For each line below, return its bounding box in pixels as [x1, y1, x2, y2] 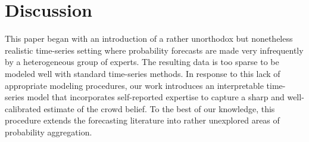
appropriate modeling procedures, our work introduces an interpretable [5, 79, 264, 91]
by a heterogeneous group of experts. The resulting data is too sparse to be [5, 55, 279, 68]
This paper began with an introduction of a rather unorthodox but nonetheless [5, 32, 293, 45]
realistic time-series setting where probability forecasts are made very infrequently [5, 44, 304, 56]
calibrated [5, 102, 41, 115]
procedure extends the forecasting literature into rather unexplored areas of [5, 114, 280, 126]
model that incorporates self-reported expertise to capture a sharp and [27, 91, 285, 103]
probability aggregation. [5, 125, 92, 138]
